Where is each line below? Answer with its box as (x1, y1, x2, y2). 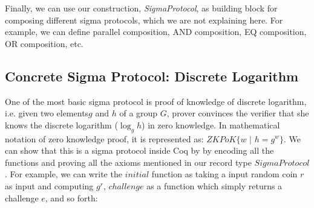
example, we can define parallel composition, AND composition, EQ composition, (5, 25, 307, 38)
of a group (119, 107, 158, 119)
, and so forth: (45, 191, 98, 204)
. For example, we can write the (5, 168, 122, 180)
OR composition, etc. (5, 37, 83, 49)
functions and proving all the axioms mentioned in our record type (5, 156, 252, 168)
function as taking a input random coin (151, 168, 298, 180)
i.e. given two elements (5, 107, 89, 119)
